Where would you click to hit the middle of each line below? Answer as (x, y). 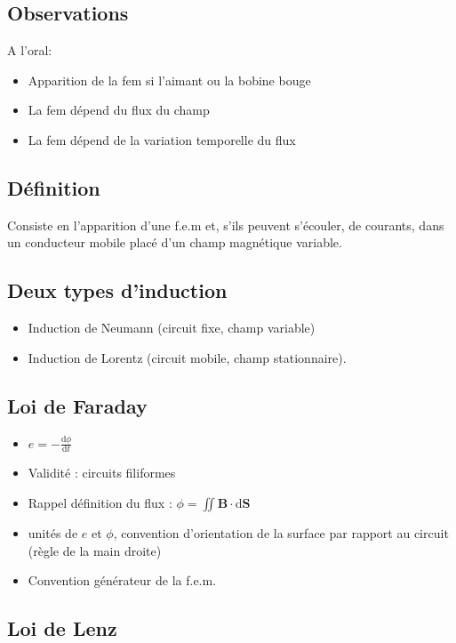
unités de (53, 532)
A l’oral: (30, 50)
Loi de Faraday (77, 405)
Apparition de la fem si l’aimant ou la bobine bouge (169, 80)
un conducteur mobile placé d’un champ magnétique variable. (175, 242)
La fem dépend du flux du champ (119, 110)
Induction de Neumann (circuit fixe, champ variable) (172, 328)
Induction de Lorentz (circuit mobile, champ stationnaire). (187, 357)
